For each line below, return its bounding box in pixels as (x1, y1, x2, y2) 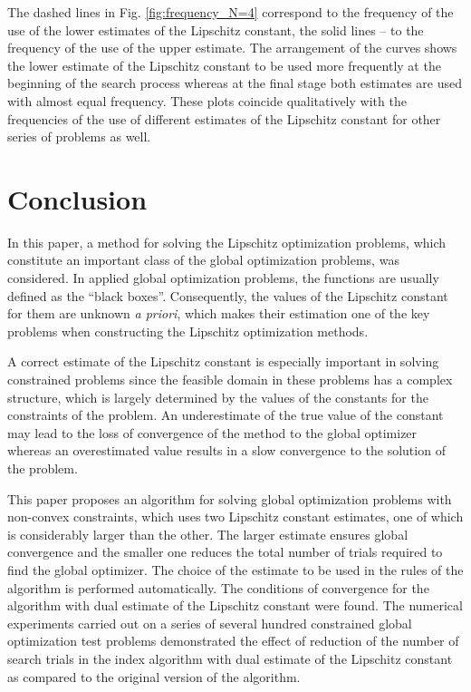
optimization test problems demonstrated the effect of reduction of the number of (7, 631, 459, 650)
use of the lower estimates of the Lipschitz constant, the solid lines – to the (7, 20, 424, 39)
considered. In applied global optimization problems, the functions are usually (7, 268, 439, 288)
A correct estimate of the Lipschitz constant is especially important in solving (7, 352, 439, 371)
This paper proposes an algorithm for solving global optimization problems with (7, 489, 452, 508)
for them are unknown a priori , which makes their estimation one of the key (7, 304, 430, 323)
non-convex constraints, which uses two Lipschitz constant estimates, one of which (7, 507, 464, 526)
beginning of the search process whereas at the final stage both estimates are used (7, 73, 462, 93)
